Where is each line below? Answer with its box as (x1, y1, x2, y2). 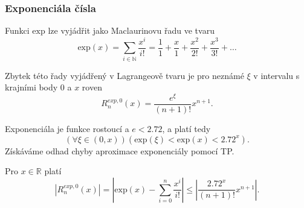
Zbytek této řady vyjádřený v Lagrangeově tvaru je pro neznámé (5, 69, 244, 81)
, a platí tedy (162, 122, 211, 135)
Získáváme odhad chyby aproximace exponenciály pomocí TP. (5, 144, 234, 157)
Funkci (5, 24, 30, 37)
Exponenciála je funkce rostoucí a (5, 122, 129, 135)
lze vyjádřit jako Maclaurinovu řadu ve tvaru (48, 24, 215, 37)
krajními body (5, 81, 58, 93)
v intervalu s (253, 69, 300, 81)
